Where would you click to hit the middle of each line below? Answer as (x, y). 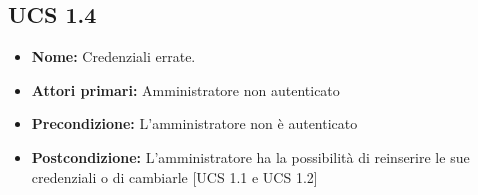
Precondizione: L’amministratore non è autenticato (194, 123)
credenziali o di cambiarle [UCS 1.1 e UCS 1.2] (174, 176)
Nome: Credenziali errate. (113, 56)
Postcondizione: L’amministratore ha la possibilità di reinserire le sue (250, 156)
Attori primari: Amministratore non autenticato (185, 89)
